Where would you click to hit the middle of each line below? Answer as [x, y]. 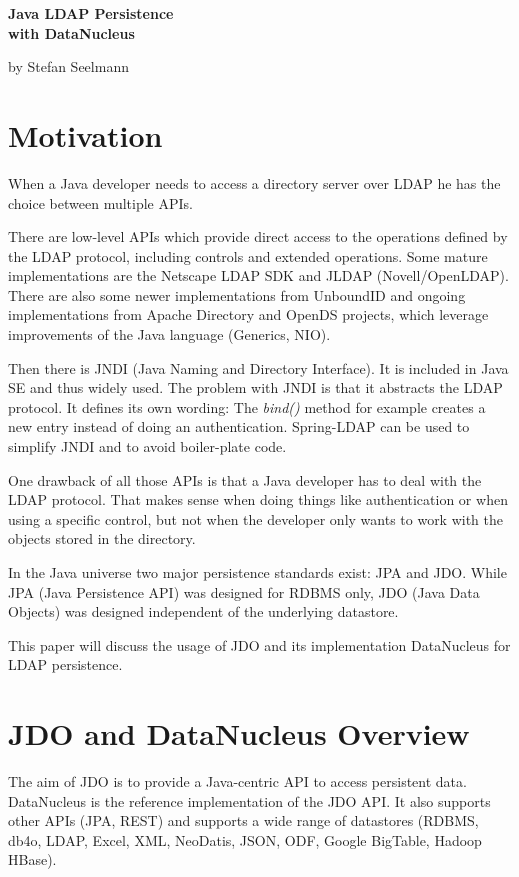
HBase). [32, 859]
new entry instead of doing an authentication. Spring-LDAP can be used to [239, 426]
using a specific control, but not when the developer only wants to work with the [256, 518]
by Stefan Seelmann [68, 66]
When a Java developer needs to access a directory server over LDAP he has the [254, 182]
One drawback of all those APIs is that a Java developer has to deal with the [245, 479]
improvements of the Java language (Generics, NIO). [169, 334]
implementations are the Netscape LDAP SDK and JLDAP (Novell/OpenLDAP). [258, 275]
